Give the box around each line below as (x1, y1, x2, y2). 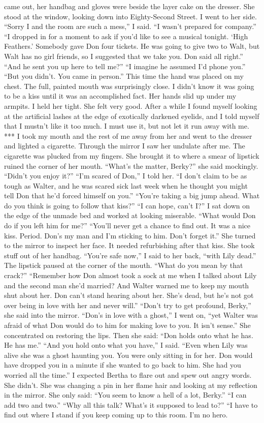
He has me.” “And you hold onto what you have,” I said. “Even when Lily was (4, 340, 248, 350)
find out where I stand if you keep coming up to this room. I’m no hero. (4, 409, 228, 420)
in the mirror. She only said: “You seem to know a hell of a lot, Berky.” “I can (4, 389, 247, 400)
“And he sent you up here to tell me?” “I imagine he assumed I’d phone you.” (4, 61, 246, 71)
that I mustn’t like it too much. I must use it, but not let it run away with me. (4, 120, 249, 131)
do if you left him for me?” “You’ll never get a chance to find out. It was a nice (4, 220, 251, 231)
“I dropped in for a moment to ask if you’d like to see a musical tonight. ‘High (4, 31, 248, 41)
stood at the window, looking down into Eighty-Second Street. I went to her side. (4, 11, 257, 21)
